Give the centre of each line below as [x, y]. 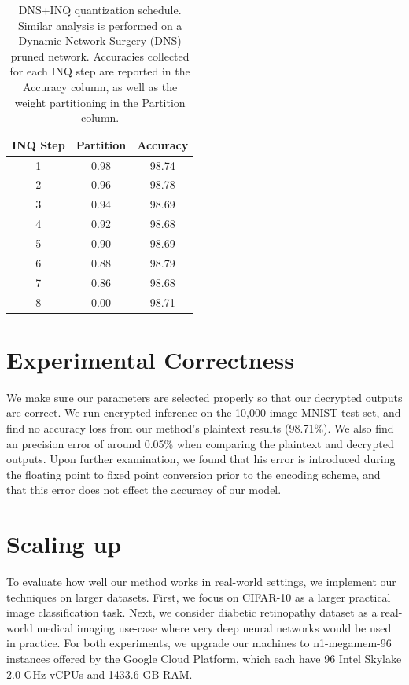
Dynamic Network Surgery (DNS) [100, 41]
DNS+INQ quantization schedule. [100, 9]
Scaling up [64, 544]
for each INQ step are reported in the [100, 71]
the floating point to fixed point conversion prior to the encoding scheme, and [193, 474]
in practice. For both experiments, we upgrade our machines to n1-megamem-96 [199, 643]
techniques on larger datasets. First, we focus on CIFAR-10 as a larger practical [199, 597]
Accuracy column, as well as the [100, 86]
